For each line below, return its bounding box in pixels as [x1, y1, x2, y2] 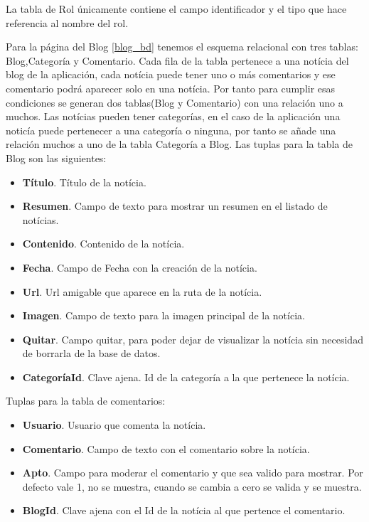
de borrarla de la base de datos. [22, 346, 161, 361]
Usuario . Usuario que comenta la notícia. [22, 417, 206, 432]
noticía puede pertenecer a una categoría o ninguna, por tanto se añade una [6, 122, 336, 137]
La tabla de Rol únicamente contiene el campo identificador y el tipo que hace [6, 1, 347, 16]
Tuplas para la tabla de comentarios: [6, 393, 166, 408]
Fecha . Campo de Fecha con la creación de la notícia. [22, 260, 257, 275]
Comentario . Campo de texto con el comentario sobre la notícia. [22, 441, 310, 456]
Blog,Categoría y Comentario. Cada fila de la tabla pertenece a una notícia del [6, 53, 349, 68]
